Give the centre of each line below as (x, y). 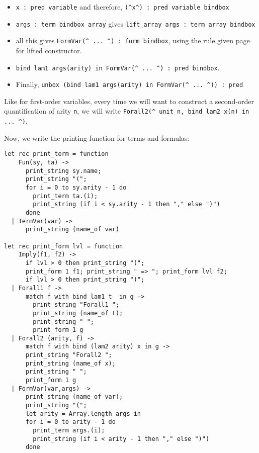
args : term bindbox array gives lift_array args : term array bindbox (136, 23)
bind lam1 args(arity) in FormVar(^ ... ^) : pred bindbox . (118, 67)
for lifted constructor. (49, 50)
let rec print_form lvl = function (64, 246)
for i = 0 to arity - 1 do (70, 422)
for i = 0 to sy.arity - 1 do (76, 188)
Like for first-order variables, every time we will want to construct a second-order (129, 101)
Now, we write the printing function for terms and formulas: (97, 138)
